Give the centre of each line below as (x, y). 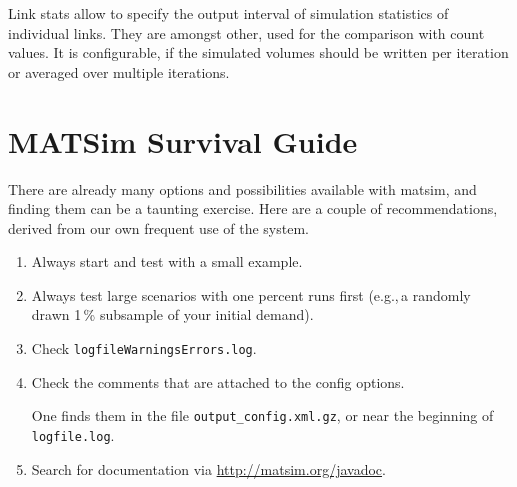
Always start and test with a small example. (167, 261)
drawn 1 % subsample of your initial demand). (172, 314)
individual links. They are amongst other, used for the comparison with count (246, 32)
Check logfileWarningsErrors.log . (144, 348)
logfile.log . (73, 434)
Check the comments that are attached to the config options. (218, 381)
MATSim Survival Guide (183, 140)
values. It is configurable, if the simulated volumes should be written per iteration (258, 52)
